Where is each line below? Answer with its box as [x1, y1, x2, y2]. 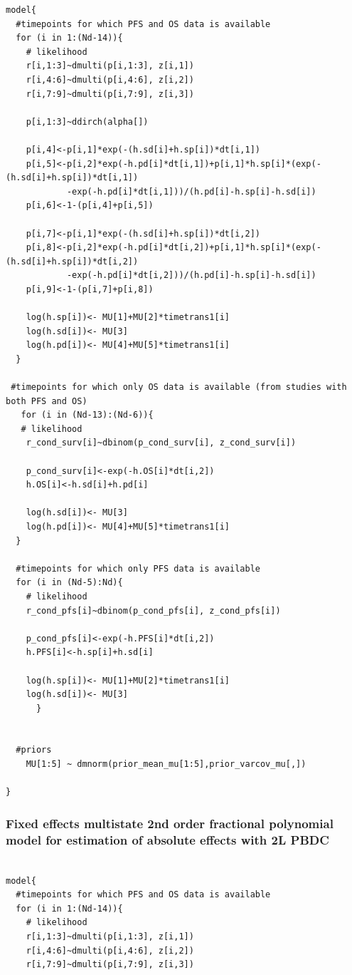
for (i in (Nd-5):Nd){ [16, 577, 123, 588]
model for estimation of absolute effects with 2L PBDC [6, 830, 329, 848]
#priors [16, 745, 52, 755]
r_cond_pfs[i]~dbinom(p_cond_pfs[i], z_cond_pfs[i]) [26, 605, 281, 616]
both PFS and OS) [6, 396, 87, 406]
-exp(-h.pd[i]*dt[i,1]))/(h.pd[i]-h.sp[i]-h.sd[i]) [66, 186, 316, 197]
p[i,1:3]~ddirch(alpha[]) [26, 116, 149, 127]
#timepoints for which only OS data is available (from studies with [11, 382, 347, 393]
